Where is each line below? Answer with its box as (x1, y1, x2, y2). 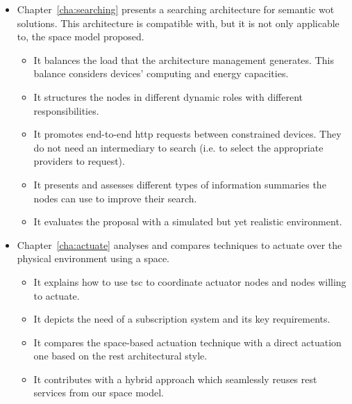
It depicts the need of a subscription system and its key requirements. (33, 312, 330, 326)
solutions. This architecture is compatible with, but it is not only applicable (17, 15, 340, 30)
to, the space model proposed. (17, 29, 144, 44)
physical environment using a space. (17, 251, 170, 266)
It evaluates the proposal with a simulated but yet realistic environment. (33, 214, 342, 229)
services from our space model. (33, 385, 164, 400)
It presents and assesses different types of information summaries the (33, 177, 326, 191)
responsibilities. (33, 103, 99, 118)
